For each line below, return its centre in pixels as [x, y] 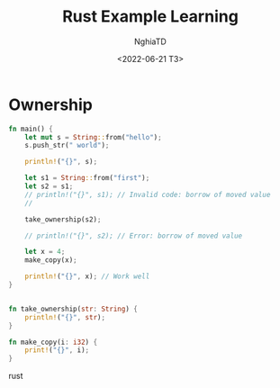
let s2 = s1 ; [49, 186]
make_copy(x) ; [51, 260]
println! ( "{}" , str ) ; [65, 317]
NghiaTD [150, 41]
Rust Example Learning [150, 17]
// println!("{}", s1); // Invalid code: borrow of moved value [148, 194]
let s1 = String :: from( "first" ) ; [87, 178]
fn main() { [31, 129]
